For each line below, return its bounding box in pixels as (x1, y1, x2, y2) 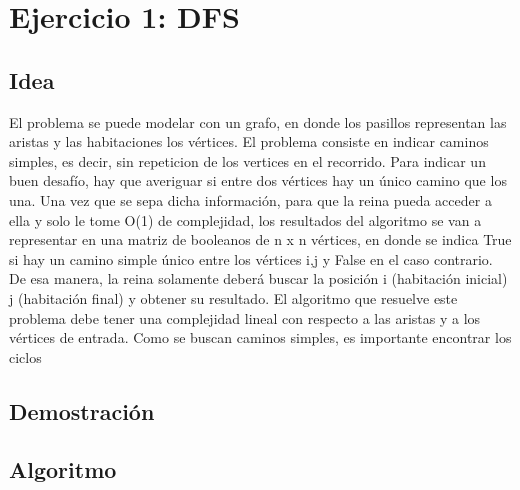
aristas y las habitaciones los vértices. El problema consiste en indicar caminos (9, 131, 489, 152)
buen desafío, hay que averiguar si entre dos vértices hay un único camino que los (9, 170, 507, 191)
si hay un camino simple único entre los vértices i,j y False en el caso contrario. (9, 248, 493, 269)
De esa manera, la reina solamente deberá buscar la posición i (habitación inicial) (9, 268, 508, 289)
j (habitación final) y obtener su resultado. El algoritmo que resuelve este (9, 287, 458, 308)
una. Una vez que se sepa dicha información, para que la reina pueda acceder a (9, 189, 492, 210)
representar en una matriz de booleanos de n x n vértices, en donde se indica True (9, 229, 512, 250)
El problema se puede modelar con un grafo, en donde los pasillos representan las (9, 111, 507, 132)
